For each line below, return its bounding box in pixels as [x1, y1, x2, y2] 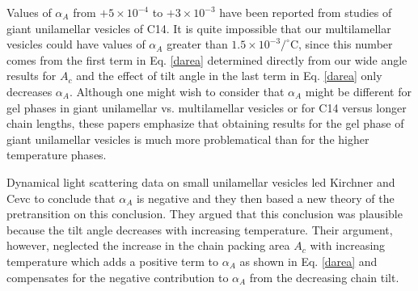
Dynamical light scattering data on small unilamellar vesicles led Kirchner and [6, 173, 395, 190]
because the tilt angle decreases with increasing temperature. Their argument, [6, 221, 393, 238]
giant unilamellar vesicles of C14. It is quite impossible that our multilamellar [6, 19, 391, 36]
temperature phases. [6, 146, 107, 163]
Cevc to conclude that [6, 189, 116, 206]
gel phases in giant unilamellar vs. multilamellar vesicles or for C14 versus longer [6, 99, 407, 116]
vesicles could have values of [6, 36, 146, 53]
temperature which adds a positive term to [6, 252, 218, 269]
